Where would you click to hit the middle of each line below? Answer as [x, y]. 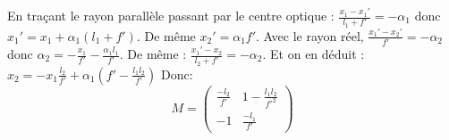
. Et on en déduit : [313, 54]
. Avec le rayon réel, [310, 35]
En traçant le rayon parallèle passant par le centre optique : [171, 15]
